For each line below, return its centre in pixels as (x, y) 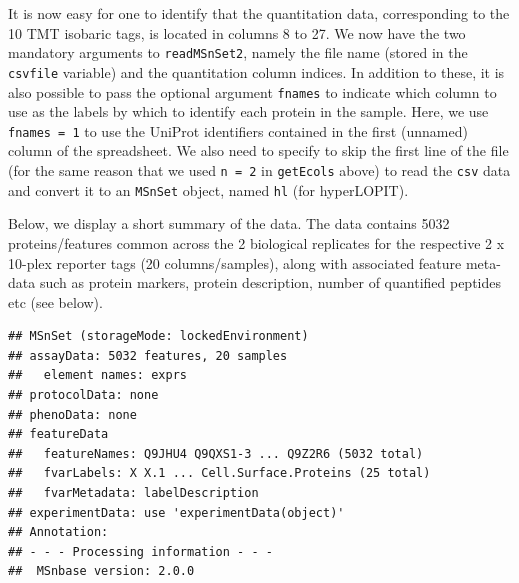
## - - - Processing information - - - (140, 551)
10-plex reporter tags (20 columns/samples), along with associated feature (235, 262)
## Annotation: (58, 532)
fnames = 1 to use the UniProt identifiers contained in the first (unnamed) (238, 130)
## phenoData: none (72, 414)
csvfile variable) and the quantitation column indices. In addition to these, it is (256, 71)
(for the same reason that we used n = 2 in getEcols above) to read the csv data (259, 170)
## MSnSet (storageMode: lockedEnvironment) (158, 336)
